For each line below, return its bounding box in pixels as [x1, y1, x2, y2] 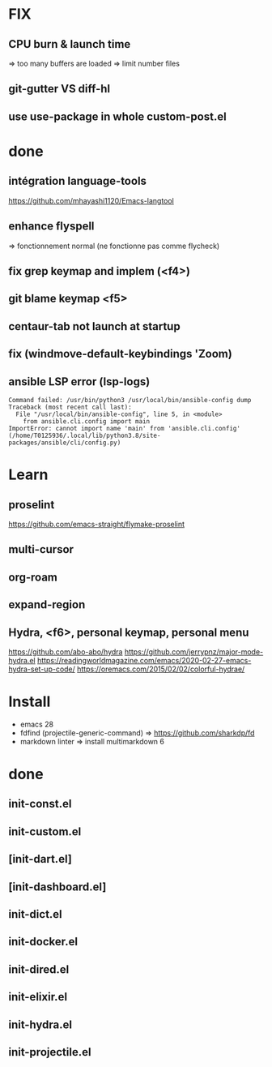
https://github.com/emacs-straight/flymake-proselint [8, 519, 185, 529]
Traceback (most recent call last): [8, 403, 132, 411]
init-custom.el [8, 825, 82, 838]
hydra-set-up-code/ [8, 664, 75, 674]
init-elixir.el [8, 990, 67, 1004]
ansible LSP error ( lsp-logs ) [8, 375, 151, 388]
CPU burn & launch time [8, 37, 131, 51]
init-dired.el [8, 962, 70, 976]
